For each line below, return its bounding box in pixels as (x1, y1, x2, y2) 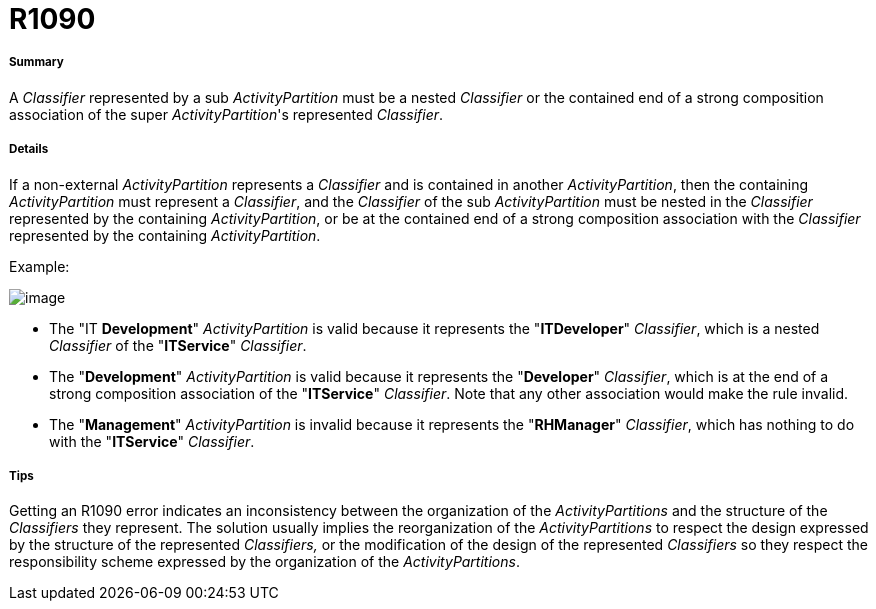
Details (9, 142, 49, 157)
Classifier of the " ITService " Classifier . (49, 336, 307, 354)
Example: (9, 257, 70, 275)
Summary (9, 55, 64, 70)
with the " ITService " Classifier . (49, 432, 255, 450)
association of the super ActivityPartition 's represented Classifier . (9, 105, 444, 123)
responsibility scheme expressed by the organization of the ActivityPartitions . (9, 553, 520, 571)
